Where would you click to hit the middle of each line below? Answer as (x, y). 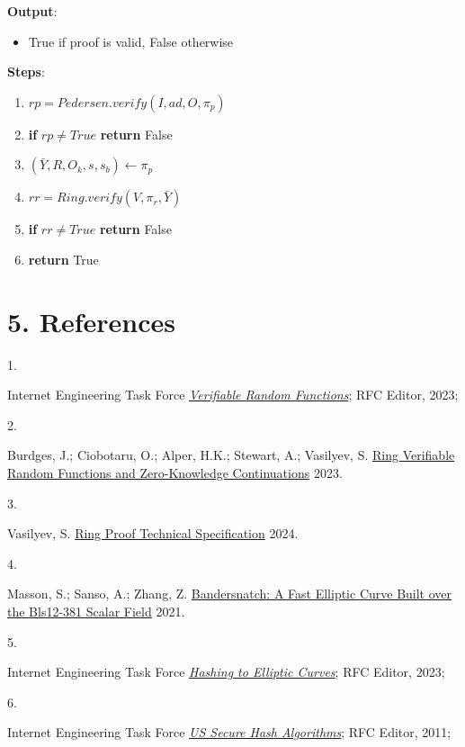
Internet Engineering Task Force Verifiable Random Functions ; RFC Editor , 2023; (233, 395)
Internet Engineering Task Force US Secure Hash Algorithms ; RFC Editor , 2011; (229, 732)
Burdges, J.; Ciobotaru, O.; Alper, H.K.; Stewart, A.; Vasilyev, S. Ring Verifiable (231, 455)
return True (63, 259)
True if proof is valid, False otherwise (131, 41)
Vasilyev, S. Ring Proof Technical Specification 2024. (153, 533)
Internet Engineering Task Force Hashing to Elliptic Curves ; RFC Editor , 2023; (226, 672)
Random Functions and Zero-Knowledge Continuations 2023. (175, 473)
